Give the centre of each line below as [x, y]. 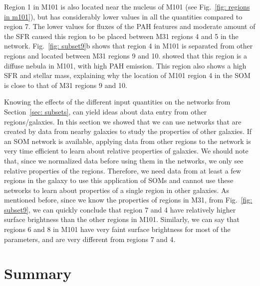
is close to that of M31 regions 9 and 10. [66, 85]
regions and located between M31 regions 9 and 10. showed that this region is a [126, 55]
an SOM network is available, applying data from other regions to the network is [128, 141]
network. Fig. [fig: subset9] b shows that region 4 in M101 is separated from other [129, 46]
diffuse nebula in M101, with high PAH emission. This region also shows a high [125, 65]
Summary [38, 273]
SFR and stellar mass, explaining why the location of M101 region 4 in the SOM [127, 75]
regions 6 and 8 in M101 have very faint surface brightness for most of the [117, 229]
